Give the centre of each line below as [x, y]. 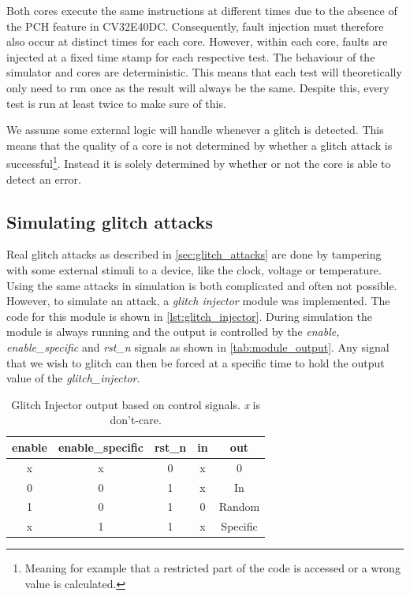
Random [239, 507]
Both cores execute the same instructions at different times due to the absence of [202, 10]
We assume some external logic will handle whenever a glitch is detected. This [195, 130]
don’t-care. [136, 420]
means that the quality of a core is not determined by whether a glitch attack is [199, 145]
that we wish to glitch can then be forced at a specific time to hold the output [196, 362]
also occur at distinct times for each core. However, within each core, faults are [197, 41]
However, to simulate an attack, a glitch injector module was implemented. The [198, 301]
